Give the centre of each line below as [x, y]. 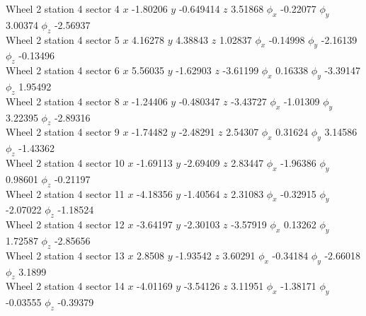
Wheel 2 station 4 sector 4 [63, 8]
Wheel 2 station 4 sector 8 [63, 101]
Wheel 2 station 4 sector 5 [63, 39]
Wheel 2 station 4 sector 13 [65, 255]
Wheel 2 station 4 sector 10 [65, 162]
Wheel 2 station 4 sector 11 [65, 193]
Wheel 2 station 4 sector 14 [65, 286]
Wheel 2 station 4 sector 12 [65, 224]
